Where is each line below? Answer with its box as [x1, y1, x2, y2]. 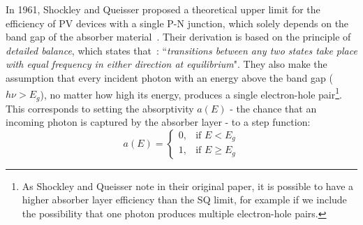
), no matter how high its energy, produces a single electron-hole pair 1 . [40, 85, 342, 101]
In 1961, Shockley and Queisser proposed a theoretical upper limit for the [6, 2, 320, 16]
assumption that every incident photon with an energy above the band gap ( [6, 70, 333, 85]
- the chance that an [230, 101, 317, 115]
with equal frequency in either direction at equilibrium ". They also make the [6, 57, 327, 71]
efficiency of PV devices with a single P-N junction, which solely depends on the [6, 15, 349, 30]
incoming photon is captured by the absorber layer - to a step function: [6, 115, 311, 129]
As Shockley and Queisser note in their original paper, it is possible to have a [22, 178, 354, 193]
